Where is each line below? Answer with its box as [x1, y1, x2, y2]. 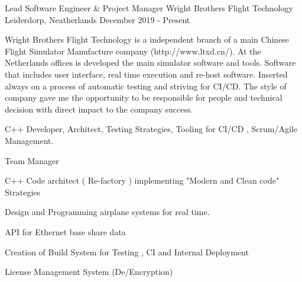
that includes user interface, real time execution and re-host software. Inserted [5, 68, 288, 80]
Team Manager [5, 154, 59, 166]
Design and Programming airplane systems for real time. [5, 206, 210, 218]
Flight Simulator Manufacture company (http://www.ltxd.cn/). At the [5, 44, 261, 57]
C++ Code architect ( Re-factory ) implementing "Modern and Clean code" [5, 174, 280, 187]
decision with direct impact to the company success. [5, 102, 193, 115]
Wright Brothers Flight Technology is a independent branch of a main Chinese [5, 33, 290, 46]
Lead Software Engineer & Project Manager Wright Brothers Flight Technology [5, 2, 293, 14]
